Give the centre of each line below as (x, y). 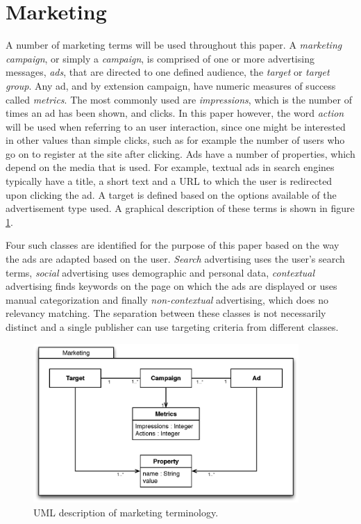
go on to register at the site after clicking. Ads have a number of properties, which (180, 153)
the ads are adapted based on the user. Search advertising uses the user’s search (175, 259)
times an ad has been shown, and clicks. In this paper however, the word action (175, 113)
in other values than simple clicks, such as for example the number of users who (175, 140)
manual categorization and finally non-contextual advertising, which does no (167, 299)
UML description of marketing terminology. (126, 512)
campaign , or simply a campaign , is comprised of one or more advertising (160, 58)
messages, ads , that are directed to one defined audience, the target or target (168, 72)
